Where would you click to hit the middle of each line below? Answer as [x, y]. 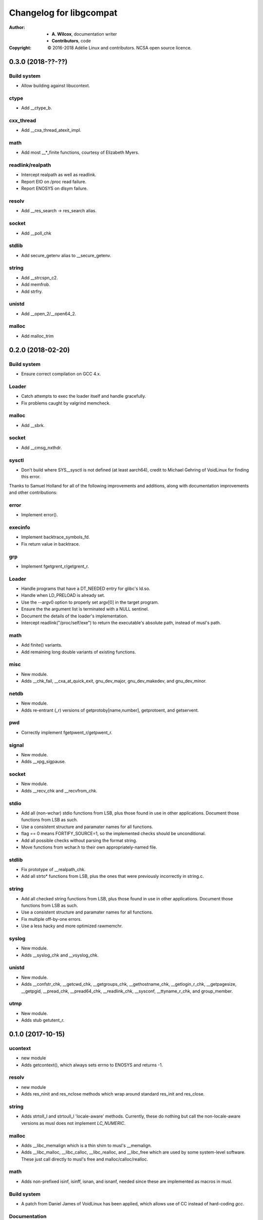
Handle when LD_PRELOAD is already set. [63, 595]
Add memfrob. [36, 285]
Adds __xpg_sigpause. [43, 762]
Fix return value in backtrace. [51, 544]
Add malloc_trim [38, 336]
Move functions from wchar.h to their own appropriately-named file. [89, 847]
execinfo [19, 528]
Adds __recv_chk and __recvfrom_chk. [59, 791]
